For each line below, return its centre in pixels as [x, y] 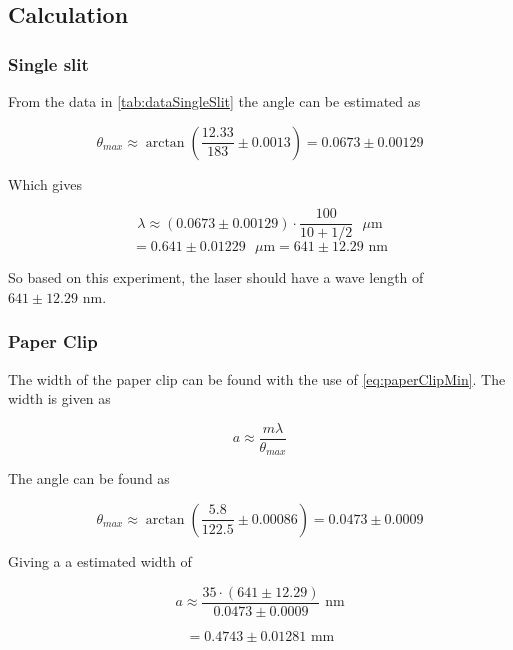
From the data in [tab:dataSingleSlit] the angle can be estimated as [214, 101]
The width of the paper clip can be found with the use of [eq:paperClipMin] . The [257, 378]
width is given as [59, 398]
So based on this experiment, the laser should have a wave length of [216, 277]
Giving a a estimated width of [100, 560]
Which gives [45, 183]
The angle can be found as [89, 478]
